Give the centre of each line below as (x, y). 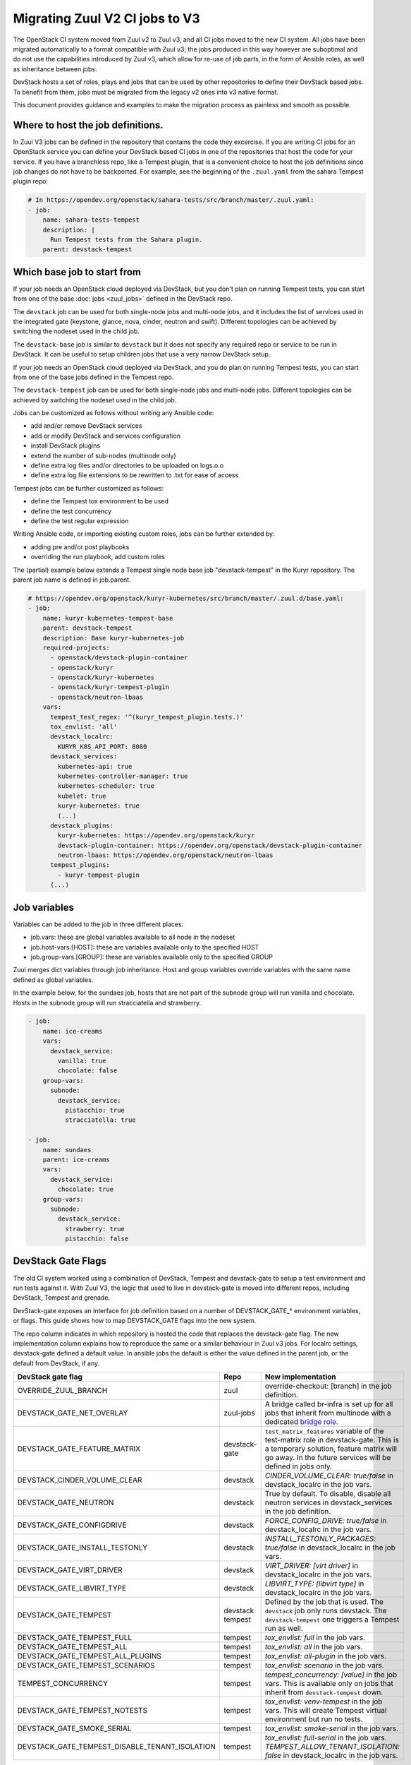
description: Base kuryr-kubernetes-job (114, 638)
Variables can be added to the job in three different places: (98, 924)
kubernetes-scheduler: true (106, 786)
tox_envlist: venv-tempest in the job (324, 1701)
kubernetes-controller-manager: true (123, 776)
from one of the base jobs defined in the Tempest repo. (93, 377)
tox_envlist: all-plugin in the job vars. (326, 1656)
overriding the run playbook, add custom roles (98, 557)
